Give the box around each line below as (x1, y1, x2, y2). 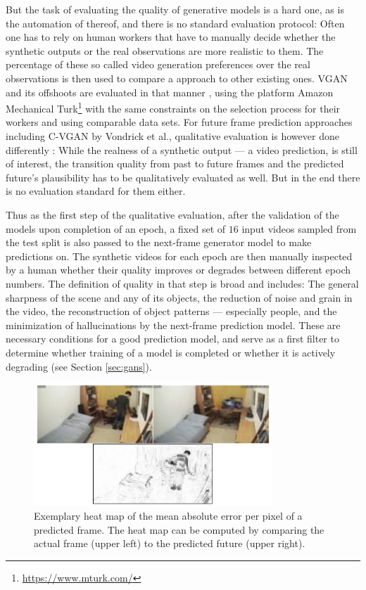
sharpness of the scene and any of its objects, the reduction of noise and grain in (6, 290, 353, 304)
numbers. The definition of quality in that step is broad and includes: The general (6, 276, 359, 290)
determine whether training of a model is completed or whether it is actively (6, 345, 336, 359)
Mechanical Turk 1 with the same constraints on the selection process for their (6, 99, 341, 115)
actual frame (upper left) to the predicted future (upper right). (34, 536, 305, 551)
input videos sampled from (241, 221, 357, 236)
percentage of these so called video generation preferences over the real (6, 57, 310, 72)
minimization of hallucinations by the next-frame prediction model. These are (6, 317, 341, 332)
